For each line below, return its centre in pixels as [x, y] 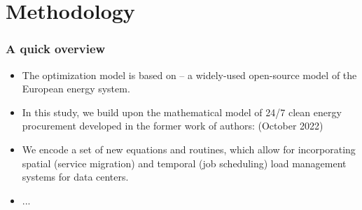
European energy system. [76, 89]
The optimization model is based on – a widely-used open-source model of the [189, 75]
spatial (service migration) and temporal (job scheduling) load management [184, 163]
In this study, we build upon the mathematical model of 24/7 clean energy [182, 112]
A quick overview [56, 49]
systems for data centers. [75, 177]
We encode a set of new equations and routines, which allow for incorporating [189, 149]
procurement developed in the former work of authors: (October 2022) [173, 126]
